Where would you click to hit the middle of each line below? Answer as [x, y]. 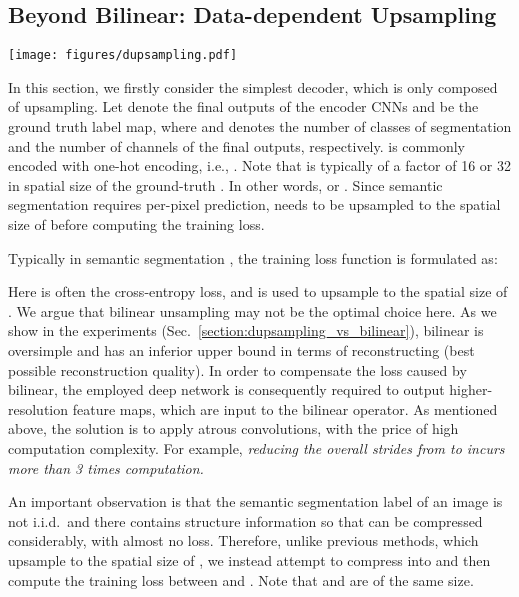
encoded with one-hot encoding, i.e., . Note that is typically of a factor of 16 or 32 [259, 165]
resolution [38, 408]
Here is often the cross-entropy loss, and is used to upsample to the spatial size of [258, 291]
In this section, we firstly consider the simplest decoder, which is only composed [253, 86]
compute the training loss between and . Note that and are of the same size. [241, 579]
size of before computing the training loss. [136, 224]
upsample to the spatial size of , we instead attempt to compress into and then [249, 559]
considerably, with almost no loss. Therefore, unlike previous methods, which [243, 540]
